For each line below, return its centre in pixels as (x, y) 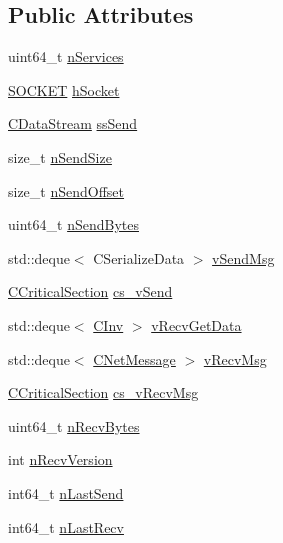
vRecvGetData (196, 324)
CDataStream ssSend (73, 123)
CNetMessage (134, 358)
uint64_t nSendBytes (73, 224)
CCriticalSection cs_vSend (90, 291)
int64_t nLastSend (66, 492)
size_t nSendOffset (66, 190)
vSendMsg (243, 257)
